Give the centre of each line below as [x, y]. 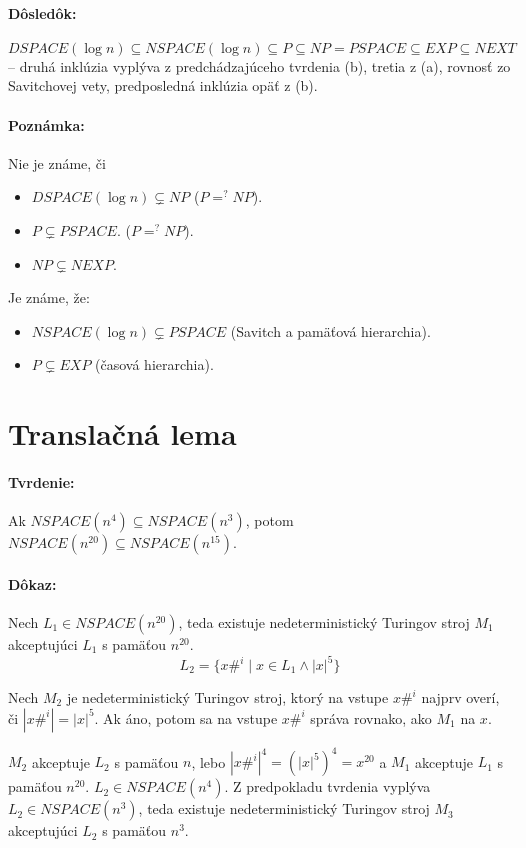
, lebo [208, 761]
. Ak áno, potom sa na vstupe [186, 717]
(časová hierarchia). [154, 364]
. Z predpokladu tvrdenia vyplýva [327, 786]
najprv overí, [460, 697]
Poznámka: [46, 124]
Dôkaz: [32, 583]
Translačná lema [122, 433]
